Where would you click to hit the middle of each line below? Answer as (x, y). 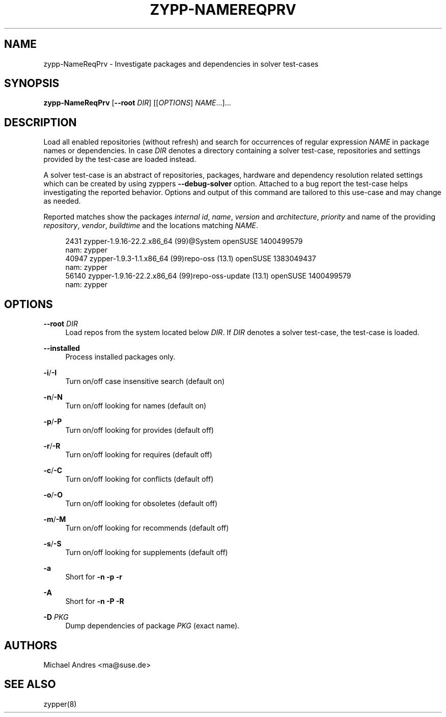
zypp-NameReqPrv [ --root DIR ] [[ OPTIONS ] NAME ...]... (137, 103)
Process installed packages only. (120, 357)
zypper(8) (60, 704)
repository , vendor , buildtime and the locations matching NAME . (151, 226)
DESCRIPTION (40, 122)
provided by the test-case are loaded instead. (120, 159)
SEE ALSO (30, 684)
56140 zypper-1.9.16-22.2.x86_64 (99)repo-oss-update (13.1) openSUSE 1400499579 (208, 276)
